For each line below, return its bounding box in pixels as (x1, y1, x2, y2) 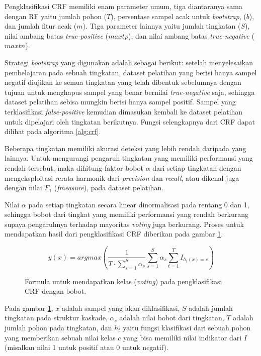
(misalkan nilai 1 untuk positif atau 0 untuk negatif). (5, 342, 168, 352)
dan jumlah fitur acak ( (5, 21, 77, 31)
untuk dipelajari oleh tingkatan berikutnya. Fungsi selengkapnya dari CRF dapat (5, 116, 255, 127)
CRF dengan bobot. (25, 286, 86, 296)
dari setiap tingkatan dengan (152, 162, 241, 173)
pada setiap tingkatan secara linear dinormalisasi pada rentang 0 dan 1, (28, 199, 249, 209)
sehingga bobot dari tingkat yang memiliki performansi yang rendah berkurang (5, 209, 249, 219)
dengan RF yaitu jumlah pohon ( (5, 11, 107, 21)
